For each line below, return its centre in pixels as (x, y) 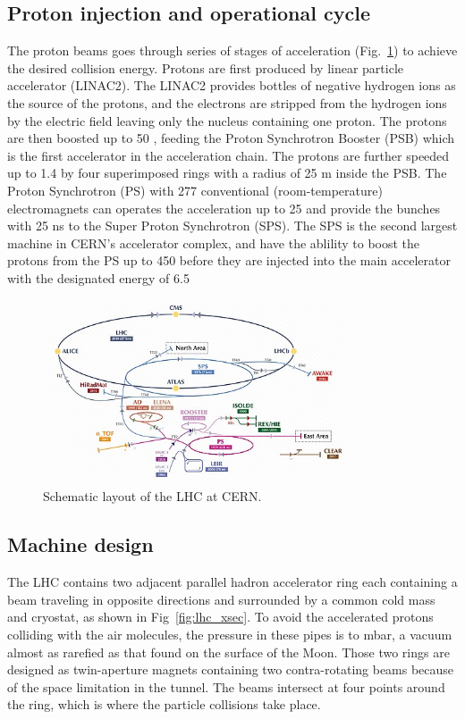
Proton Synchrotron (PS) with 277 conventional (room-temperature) (195, 190)
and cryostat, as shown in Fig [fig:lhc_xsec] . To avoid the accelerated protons (220, 617)
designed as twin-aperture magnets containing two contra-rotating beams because (231, 669)
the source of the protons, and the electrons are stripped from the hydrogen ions (227, 102)
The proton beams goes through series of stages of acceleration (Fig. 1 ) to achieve (232, 50)
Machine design (80, 544)
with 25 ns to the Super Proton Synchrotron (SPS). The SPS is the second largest (232, 226)
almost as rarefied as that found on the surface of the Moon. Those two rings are (228, 652)
